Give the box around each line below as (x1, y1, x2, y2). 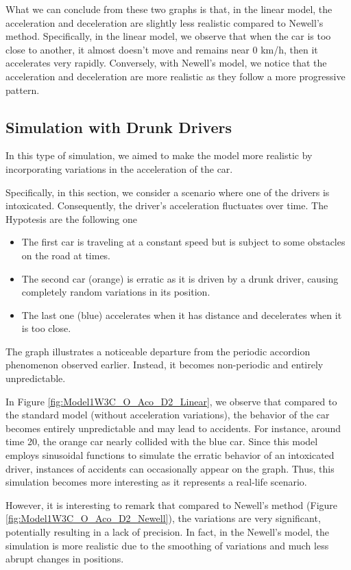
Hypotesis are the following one (5, 211, 137, 226)
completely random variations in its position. (21, 285, 210, 299)
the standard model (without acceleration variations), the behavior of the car (5, 407, 330, 422)
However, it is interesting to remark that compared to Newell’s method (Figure (5, 497, 338, 512)
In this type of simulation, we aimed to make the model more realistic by (5, 148, 313, 163)
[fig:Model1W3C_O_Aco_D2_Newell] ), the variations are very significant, (5, 511, 321, 525)
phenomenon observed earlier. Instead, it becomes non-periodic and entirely (5, 357, 324, 372)
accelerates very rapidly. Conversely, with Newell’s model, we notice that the (5, 56, 327, 70)
